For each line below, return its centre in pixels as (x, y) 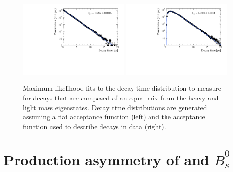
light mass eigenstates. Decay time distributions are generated (115, 107)
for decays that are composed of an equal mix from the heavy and (121, 98)
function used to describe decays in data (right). (94, 126)
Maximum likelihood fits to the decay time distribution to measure (122, 88)
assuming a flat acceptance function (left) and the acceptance (114, 117)
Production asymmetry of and (106, 159)
